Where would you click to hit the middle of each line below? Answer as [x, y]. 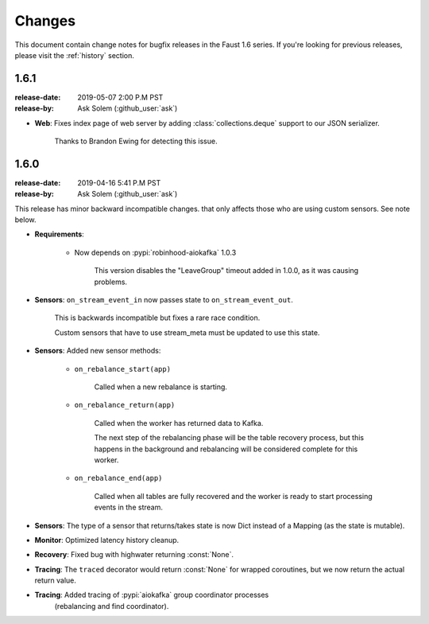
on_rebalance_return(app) [125, 405]
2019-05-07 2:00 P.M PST [120, 97]
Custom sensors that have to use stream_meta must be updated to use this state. [187, 332]
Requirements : [60, 234]
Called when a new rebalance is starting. [161, 387]
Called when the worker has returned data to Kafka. [179, 423]
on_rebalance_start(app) [122, 369]
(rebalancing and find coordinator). [112, 606]
